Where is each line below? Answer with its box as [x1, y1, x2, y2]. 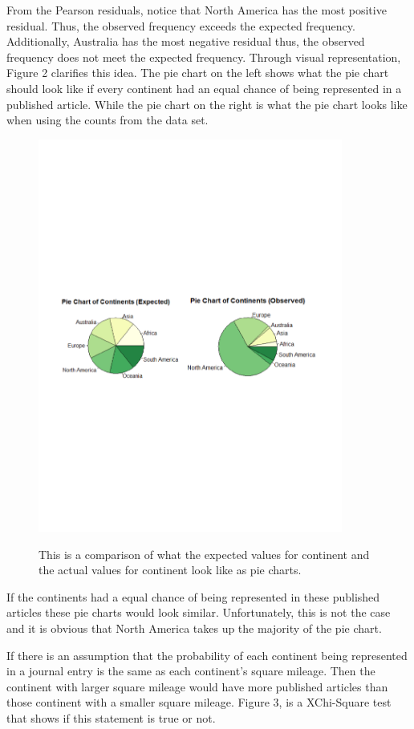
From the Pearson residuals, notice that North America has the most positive [6, 2, 387, 18]
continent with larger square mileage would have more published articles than [6, 678, 388, 695]
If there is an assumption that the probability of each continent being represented [6, 646, 408, 663]
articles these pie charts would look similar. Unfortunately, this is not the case [6, 604, 391, 621]
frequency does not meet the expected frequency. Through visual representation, [6, 48, 401, 65]
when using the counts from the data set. [6, 111, 209, 128]
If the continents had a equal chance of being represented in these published [6, 588, 380, 605]
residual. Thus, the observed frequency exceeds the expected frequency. [6, 17, 355, 34]
